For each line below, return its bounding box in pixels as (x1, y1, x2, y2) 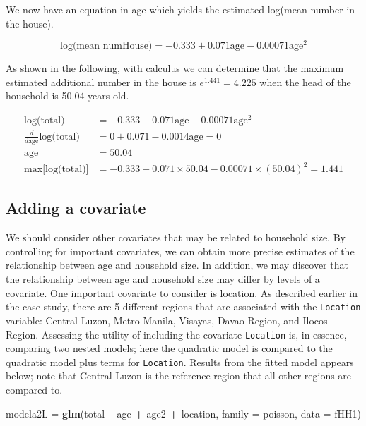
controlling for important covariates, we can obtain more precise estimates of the (6, 243, 355, 258)
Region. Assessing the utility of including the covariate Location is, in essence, (6, 327, 347, 341)
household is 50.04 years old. (6, 88, 129, 103)
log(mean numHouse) (60, 41, 153, 51)
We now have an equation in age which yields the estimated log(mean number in (6, 2, 355, 16)
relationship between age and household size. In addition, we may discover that (6, 257, 348, 272)
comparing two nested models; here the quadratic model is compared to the (6, 341, 333, 355)
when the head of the (259, 74, 351, 89)
